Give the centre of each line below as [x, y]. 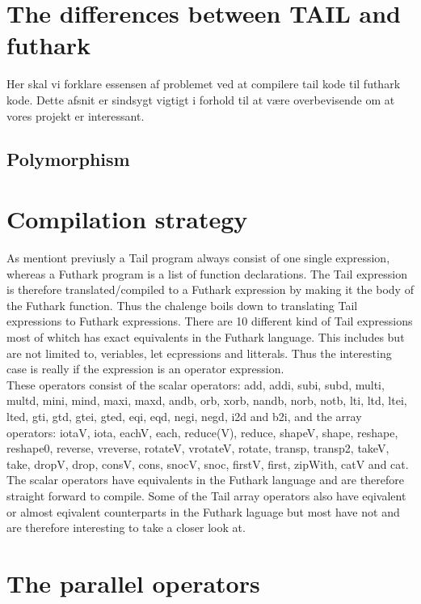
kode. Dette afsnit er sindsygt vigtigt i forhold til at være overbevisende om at [201, 99]
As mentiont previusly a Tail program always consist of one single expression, [198, 257]
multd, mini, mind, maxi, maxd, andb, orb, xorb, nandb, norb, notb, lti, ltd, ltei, [207, 400]
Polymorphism [68, 159]
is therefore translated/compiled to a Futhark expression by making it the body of [210, 289]
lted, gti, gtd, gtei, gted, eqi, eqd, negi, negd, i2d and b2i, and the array [184, 416]
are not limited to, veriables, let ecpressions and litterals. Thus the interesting [199, 353]
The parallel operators [133, 583]
